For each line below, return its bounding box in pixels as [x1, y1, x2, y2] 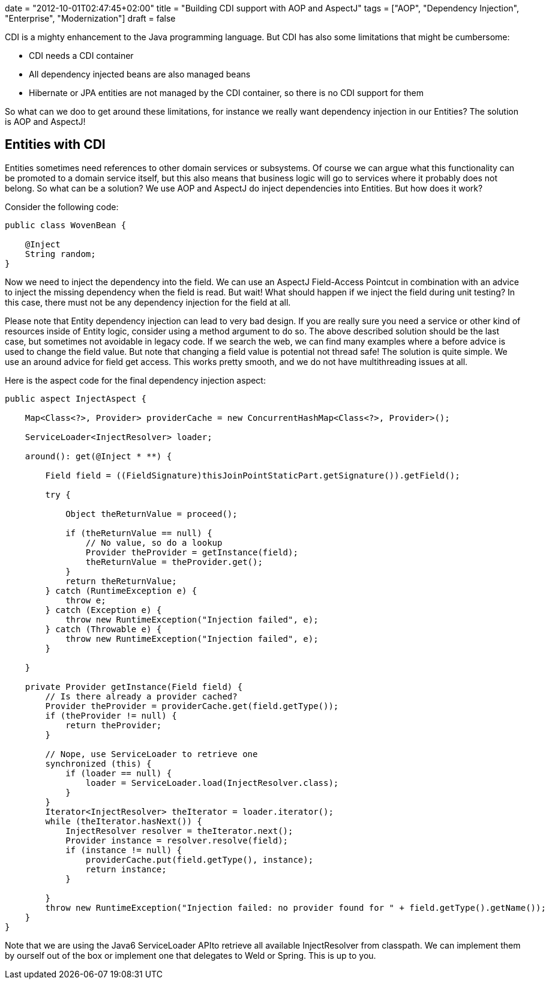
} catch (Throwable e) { [45, 624, 162, 634]
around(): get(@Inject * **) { [25, 451, 172, 461]
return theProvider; [65, 720, 162, 730]
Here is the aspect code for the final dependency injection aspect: [5, 375, 266, 385]
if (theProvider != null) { [45, 710, 177, 720]
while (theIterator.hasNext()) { [45, 816, 202, 826]
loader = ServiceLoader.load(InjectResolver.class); [85, 777, 339, 788]
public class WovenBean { [5, 220, 127, 230]
